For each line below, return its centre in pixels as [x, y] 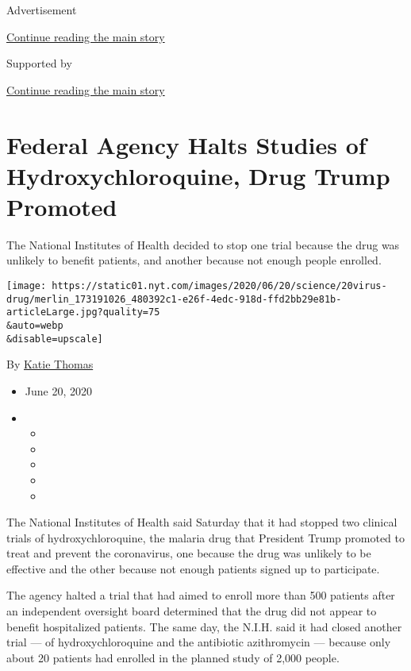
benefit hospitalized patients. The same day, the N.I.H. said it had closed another [204, 626]
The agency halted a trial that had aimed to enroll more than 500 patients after [201, 595]
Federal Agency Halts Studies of [186, 144]
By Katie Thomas [50, 364]
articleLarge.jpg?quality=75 [83, 312]
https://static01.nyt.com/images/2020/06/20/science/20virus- [219, 286]
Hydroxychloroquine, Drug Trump [198, 175]
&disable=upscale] [55, 339]
